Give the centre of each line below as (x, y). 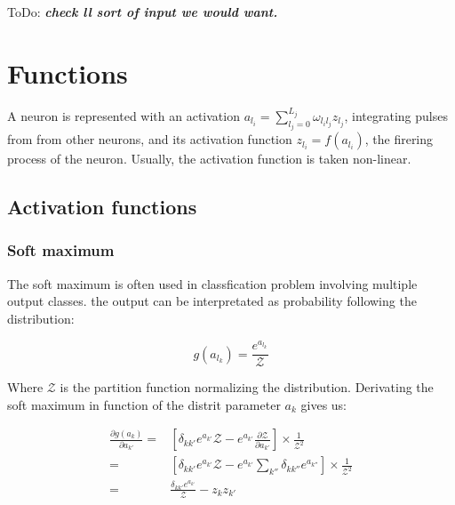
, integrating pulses (396, 115)
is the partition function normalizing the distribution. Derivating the (247, 387)
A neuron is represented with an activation (124, 115)
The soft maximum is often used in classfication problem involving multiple (212, 283)
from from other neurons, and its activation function (150, 139)
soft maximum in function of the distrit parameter (144, 404)
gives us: (324, 404)
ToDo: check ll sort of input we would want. (143, 12)
